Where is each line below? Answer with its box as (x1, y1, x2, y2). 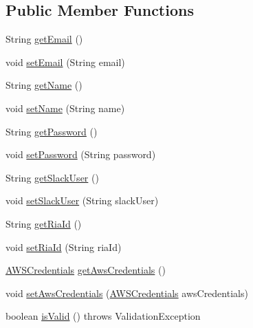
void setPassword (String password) (5, 147, 156, 162)
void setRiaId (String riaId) (5, 239, 122, 254)
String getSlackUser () (5, 170, 99, 184)
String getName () (5, 78, 82, 92)
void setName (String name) (5, 100, 125, 115)
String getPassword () (5, 124, 98, 138)
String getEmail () (5, 32, 83, 46)
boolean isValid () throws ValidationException (5, 309, 201, 323)
